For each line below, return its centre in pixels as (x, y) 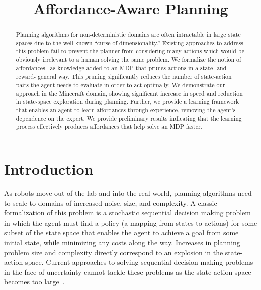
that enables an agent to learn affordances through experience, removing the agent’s (126, 110)
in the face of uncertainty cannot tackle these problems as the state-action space (128, 272)
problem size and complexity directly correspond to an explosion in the (114, 252)
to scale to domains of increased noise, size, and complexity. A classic (111, 203)
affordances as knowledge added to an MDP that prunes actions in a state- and (121, 68)
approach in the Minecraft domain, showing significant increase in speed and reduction (129, 93)
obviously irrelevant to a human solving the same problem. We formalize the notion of (128, 60)
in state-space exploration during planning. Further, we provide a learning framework (127, 101)
